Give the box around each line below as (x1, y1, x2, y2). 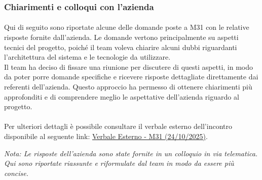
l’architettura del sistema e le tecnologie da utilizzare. (4, 52, 171, 62)
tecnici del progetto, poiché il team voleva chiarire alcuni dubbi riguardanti (4, 41, 237, 52)
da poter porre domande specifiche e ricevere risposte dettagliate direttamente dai (4, 71, 258, 82)
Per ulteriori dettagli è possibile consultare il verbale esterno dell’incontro (4, 121, 232, 131)
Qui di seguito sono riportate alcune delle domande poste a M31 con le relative (4, 22, 249, 32)
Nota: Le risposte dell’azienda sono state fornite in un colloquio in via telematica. (4, 148, 258, 158)
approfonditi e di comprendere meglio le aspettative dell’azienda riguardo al (4, 91, 239, 102)
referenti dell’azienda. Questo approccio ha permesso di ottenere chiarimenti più (4, 81, 252, 92)
